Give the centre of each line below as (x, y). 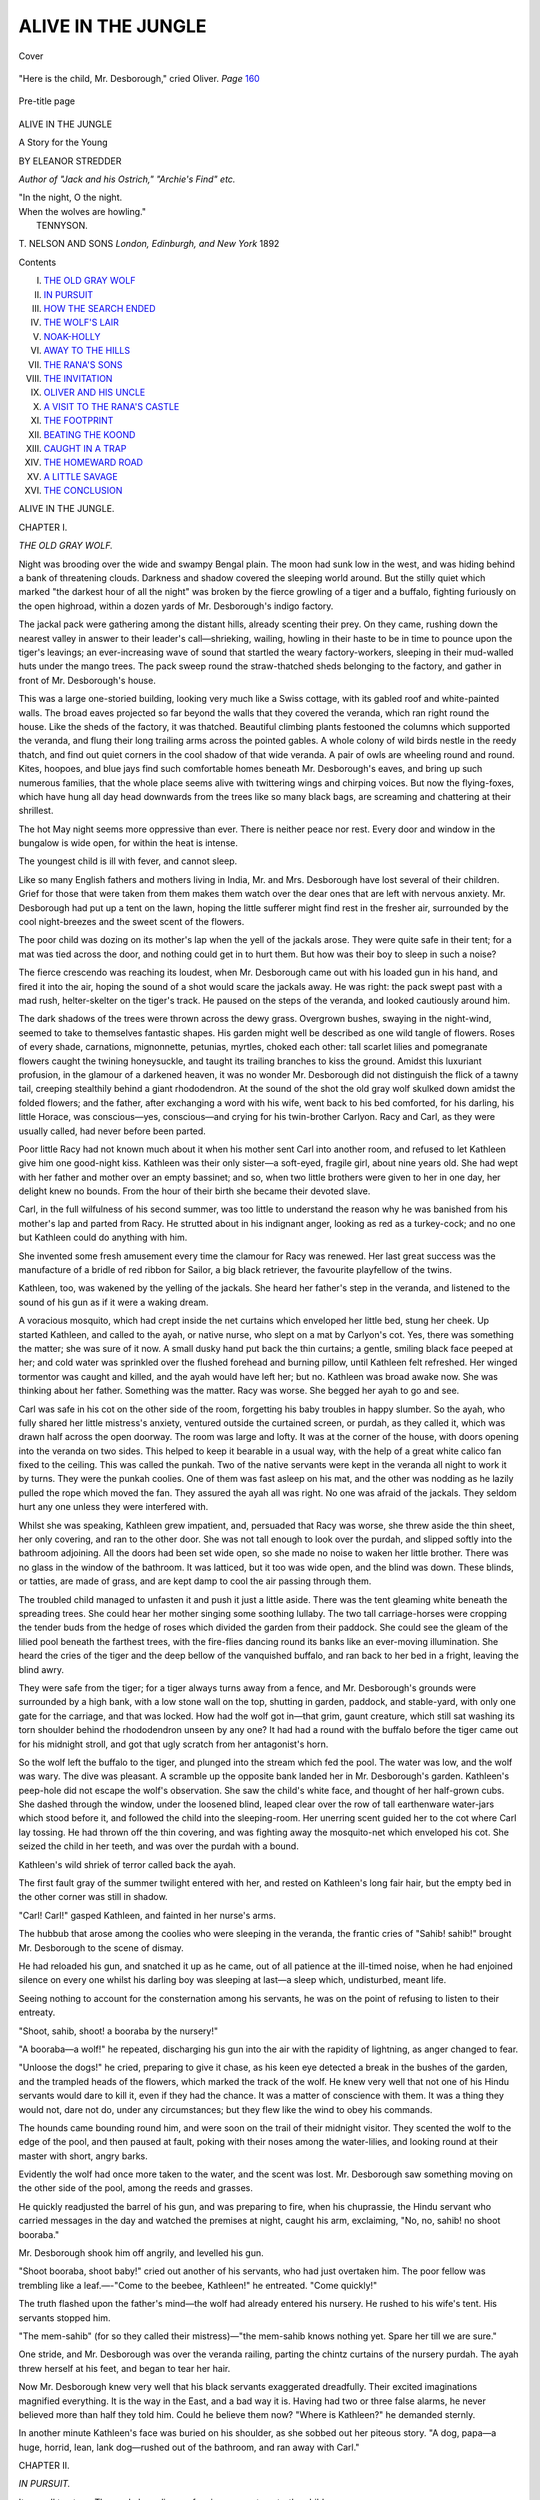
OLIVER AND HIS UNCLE (94, 392)
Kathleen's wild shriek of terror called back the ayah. (127, 1864)
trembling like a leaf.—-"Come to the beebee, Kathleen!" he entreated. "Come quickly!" (198, 2285)
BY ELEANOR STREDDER (70, 161)
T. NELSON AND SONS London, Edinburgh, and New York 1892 (149, 244)
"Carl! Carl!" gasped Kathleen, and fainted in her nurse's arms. (147, 1915)
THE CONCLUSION (83, 491)
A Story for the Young (63, 142)
